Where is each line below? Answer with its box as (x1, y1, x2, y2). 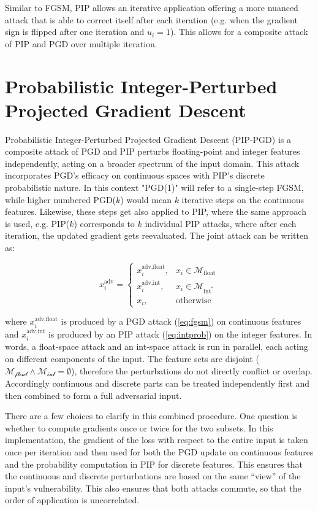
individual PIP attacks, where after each (145, 217, 297, 230)
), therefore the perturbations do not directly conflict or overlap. (71, 364, 312, 377)
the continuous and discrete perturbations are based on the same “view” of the (5, 469, 301, 482)
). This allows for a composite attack (170, 25, 308, 38)
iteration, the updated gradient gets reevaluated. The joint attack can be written (5, 229, 308, 242)
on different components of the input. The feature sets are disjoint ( (5, 352, 259, 365)
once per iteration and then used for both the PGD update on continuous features (5, 445, 314, 458)
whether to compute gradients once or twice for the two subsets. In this (5, 421, 273, 434)
